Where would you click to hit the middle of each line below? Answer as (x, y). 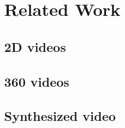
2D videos (35, 46)
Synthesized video (60, 116)
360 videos (37, 81)
